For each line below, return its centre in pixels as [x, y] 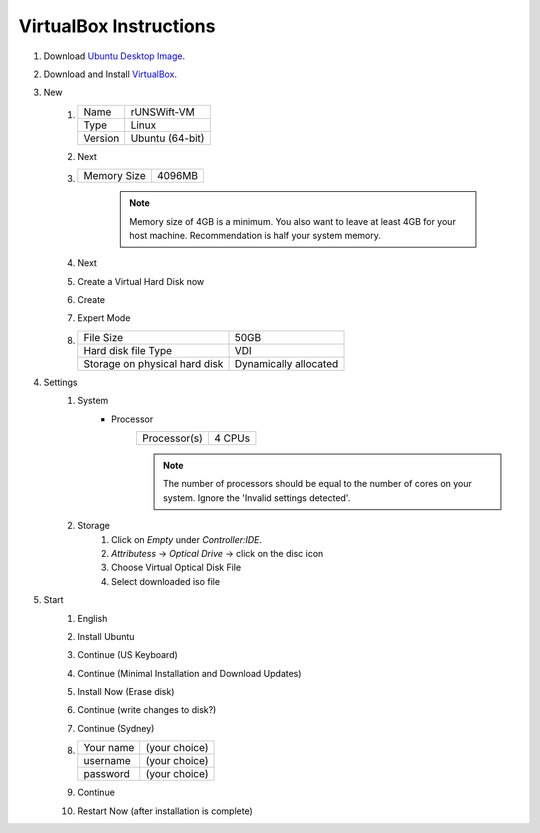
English [92, 618]
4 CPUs [231, 438]
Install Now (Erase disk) [126, 692]
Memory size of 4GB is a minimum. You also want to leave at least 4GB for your [293, 221]
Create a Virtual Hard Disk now [141, 281]
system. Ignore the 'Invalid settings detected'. [257, 497]
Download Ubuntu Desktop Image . [114, 56]
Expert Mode [104, 318]
